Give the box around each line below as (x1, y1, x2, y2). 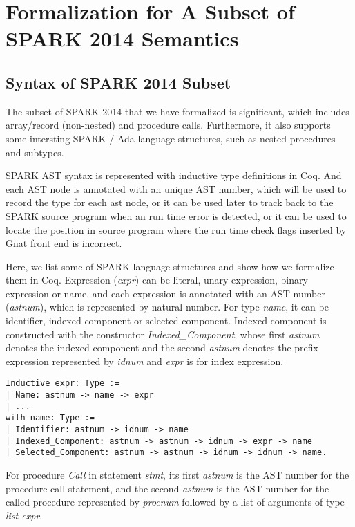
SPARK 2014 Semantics (6, 24, 239, 53)
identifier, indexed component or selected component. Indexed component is (6, 313, 327, 328)
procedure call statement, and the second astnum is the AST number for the (6, 481, 329, 495)
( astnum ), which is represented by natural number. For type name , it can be (6, 299, 329, 314)
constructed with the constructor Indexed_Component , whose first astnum (6, 326, 320, 341)
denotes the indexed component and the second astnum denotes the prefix (6, 340, 318, 355)
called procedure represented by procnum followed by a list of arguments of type (6, 494, 345, 509)
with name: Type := (6, 413, 95, 423)
